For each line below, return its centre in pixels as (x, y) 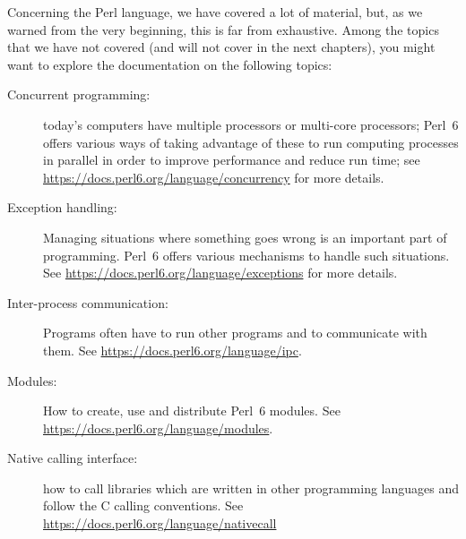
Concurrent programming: (79, 94)
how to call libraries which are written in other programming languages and (251, 488)
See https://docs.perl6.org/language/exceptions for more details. (220, 273)
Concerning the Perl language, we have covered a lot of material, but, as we (215, 12)
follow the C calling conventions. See (143, 505)
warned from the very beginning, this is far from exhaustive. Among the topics (223, 29)
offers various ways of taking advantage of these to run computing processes (251, 142)
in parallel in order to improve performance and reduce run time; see (232, 160)
